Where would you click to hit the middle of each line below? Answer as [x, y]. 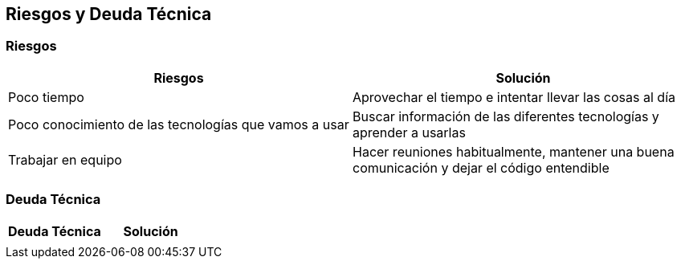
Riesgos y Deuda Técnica [109, 14]
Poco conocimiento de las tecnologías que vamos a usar [179, 124]
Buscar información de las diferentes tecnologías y [506, 116]
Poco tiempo [46, 97]
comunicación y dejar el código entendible [481, 167]
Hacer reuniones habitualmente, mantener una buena [514, 151]
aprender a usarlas [409, 132]
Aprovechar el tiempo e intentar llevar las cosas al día [514, 97]
